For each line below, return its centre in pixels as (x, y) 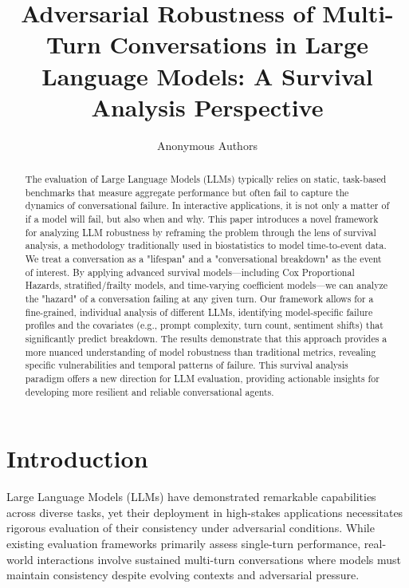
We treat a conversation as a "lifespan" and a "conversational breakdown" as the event (203, 259)
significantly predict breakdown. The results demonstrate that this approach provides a (206, 338)
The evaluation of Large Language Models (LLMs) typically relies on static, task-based (206, 179)
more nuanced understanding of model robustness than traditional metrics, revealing (201, 351)
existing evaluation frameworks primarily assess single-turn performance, (184, 543)
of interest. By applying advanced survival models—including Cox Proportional (190, 272)
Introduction (77, 458)
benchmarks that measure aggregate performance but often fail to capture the (187, 192)
